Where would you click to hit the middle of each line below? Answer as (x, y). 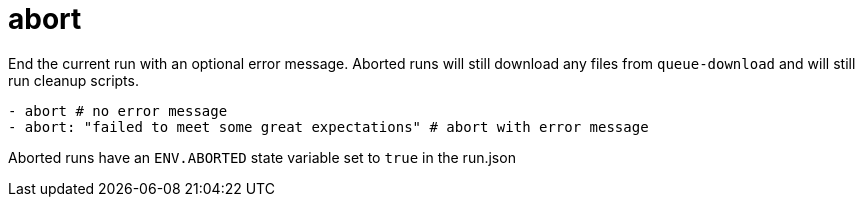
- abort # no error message (118, 110)
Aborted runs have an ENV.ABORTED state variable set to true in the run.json (262, 157)
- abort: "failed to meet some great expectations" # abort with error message (328, 126)
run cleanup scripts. (73, 80)
